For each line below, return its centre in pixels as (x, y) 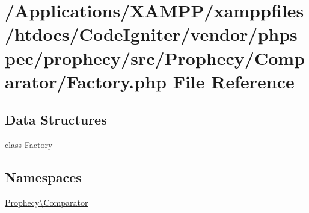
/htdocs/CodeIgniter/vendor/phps (151, 34)
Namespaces (43, 177)
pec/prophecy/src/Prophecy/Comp (155, 57)
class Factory (29, 145)
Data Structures (56, 119)
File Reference (234, 81)
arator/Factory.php (86, 81)
